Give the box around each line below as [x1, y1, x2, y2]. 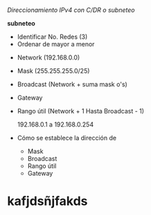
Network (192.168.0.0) [17, 53, 80, 62]
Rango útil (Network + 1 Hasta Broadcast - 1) [17, 107, 144, 115]
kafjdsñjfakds [7, 194, 88, 209]
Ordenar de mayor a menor [17, 40, 95, 48]
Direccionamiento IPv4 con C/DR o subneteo [7, 6, 135, 14]
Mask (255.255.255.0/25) [17, 67, 90, 75]
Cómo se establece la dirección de [17, 134, 116, 142]
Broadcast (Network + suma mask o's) [17, 80, 128, 88]
